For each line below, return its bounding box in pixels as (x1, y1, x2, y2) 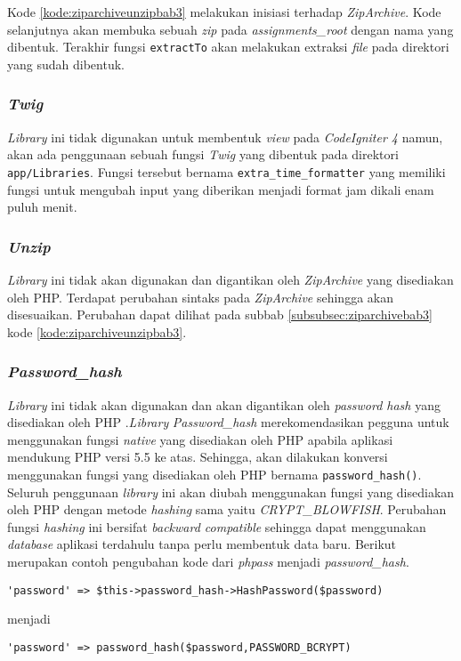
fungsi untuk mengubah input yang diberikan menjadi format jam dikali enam (7, 180, 434, 198)
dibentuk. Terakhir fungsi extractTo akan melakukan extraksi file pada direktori (7, 37, 449, 56)
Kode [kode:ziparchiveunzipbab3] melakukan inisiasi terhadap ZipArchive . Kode (7, 3, 441, 20)
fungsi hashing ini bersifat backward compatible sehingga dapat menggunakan (7, 517, 426, 536)
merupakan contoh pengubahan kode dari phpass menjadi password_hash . (7, 552, 409, 570)
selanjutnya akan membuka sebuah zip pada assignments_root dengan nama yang (7, 20, 454, 38)
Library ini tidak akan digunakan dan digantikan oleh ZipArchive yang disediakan (7, 270, 454, 288)
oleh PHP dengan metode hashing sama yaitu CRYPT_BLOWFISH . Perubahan (7, 500, 447, 519)
